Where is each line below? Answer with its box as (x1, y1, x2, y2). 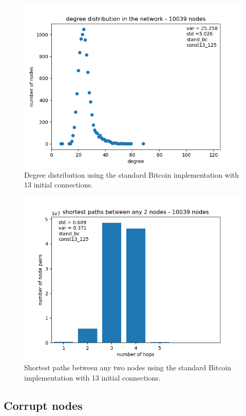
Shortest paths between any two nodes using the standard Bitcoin (24, 362, 232, 373)
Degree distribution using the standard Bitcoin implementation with (24, 169, 239, 180)
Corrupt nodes (4, 397, 83, 413)
